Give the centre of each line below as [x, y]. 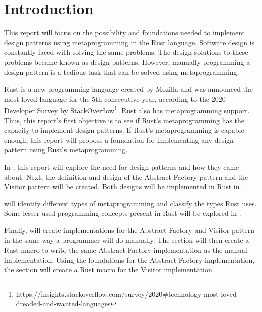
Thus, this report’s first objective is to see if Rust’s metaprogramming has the [124, 120]
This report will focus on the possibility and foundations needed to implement [125, 32]
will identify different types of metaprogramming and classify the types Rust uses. [130, 203]
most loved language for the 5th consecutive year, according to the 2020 [115, 98]
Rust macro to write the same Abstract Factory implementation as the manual [126, 250]
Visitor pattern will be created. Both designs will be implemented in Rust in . [124, 186]
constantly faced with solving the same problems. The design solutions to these [126, 52]
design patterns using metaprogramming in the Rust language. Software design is [129, 42]
